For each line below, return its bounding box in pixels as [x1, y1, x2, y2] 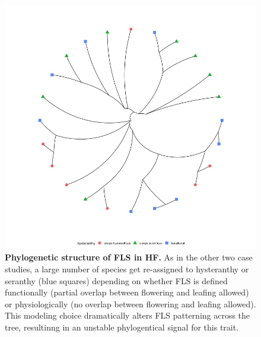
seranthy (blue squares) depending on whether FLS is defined [5, 274, 228, 287]
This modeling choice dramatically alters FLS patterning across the [5, 309, 250, 322]
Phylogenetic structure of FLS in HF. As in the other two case [5, 251, 253, 263]
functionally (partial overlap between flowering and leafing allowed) [5, 286, 249, 298]
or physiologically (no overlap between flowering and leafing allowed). [5, 297, 256, 310]
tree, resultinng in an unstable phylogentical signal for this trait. [5, 320, 239, 333]
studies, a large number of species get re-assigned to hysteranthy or [5, 263, 249, 275]
